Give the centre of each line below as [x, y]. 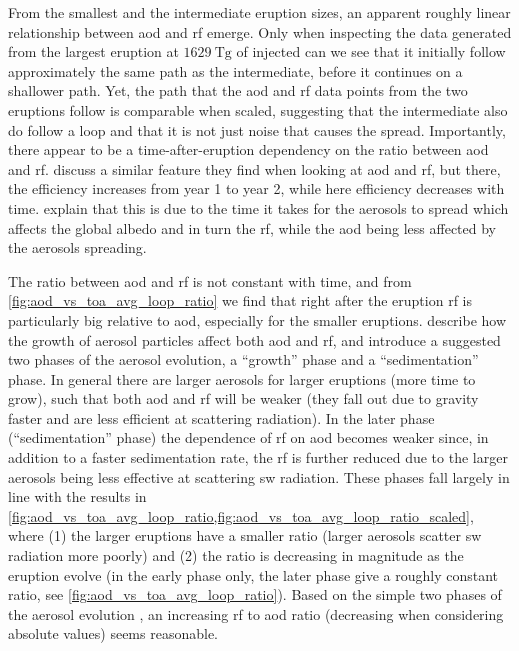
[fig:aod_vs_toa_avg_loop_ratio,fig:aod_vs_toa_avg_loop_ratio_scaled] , [241, 515]
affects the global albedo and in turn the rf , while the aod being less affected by [252, 227]
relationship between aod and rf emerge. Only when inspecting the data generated [260, 31]
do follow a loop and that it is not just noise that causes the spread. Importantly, [257, 129]
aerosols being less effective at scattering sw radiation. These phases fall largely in [259, 476]
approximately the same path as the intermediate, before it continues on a [235, 70]
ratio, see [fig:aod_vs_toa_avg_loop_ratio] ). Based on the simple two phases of [255, 594]
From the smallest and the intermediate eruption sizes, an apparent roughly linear [259, 12]
